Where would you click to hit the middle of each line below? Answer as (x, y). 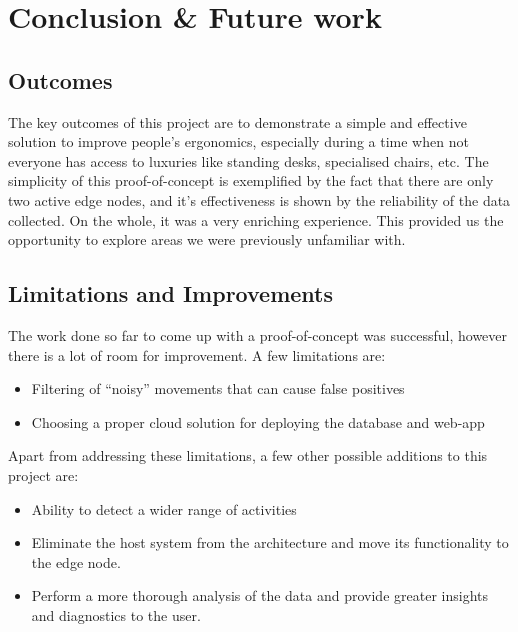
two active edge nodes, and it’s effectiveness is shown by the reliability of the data (259, 199)
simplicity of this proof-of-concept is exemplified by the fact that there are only (251, 180)
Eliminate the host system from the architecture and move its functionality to (270, 542)
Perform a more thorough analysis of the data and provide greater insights (259, 595)
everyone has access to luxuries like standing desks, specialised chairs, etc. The (248, 160)
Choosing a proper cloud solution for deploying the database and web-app (258, 421)
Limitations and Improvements (170, 293)
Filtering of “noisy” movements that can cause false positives (218, 388)
